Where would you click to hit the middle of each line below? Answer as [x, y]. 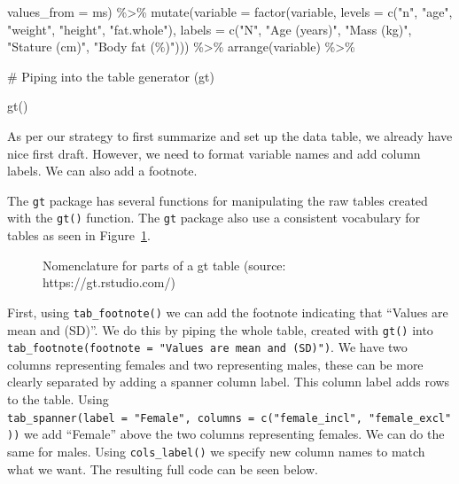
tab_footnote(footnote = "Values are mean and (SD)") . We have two [207, 347]
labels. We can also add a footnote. [102, 171]
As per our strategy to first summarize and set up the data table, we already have [230, 135]
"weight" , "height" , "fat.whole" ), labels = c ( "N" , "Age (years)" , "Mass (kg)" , [210, 29]
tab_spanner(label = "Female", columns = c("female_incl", [185, 418]
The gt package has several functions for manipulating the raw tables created [218, 200]
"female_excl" [410, 418]
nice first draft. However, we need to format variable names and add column [214, 153]
